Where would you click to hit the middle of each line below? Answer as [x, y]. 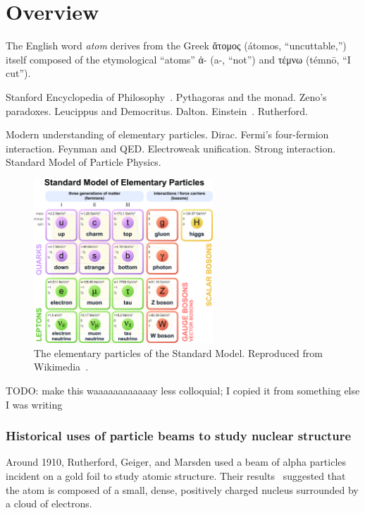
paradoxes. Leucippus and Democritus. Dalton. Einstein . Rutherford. [157, 110]
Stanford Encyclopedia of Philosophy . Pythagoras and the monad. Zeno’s [166, 96]
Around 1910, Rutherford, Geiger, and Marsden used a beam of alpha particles [176, 462]
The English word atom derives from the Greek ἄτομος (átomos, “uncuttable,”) [176, 46]
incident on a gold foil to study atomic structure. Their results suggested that [176, 475]
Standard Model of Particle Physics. [83, 162]
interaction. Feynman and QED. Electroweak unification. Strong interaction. [171, 148]
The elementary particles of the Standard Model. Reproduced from [178, 352]
